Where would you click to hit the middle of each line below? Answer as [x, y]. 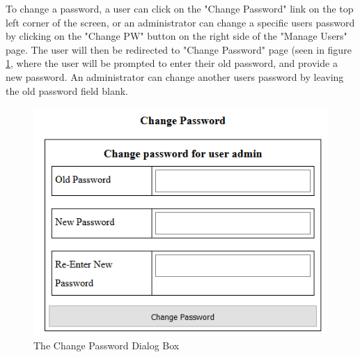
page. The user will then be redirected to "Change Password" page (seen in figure [179, 49]
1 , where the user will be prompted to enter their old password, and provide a [172, 63]
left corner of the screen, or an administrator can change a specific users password [180, 22]
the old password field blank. [67, 90]
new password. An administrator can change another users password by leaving [175, 76]
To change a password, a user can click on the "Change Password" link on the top [180, 8]
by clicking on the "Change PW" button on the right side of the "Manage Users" [177, 36]
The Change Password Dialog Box [107, 345]
